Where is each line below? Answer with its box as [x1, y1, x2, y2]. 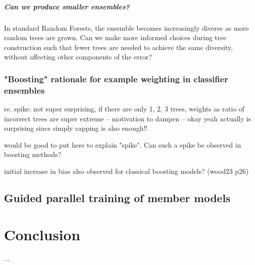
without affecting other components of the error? [4, 52, 152, 62]
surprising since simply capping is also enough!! [4, 123, 148, 133]
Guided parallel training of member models [4, 190, 231, 206]
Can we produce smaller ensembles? [4, 1, 130, 11]
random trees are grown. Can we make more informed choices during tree [4, 32, 227, 43]
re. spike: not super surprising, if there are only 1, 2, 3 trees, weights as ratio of [4, 104, 245, 114]
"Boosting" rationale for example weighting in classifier [4, 72, 228, 85]
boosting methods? [4, 149, 61, 159]
